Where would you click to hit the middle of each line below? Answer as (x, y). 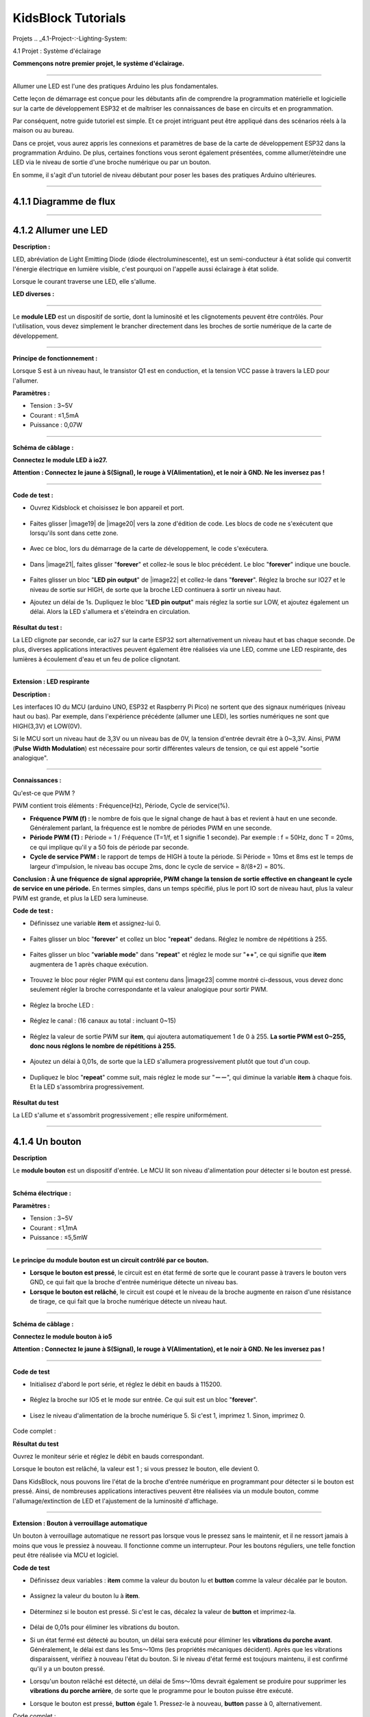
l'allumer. (26, 380)
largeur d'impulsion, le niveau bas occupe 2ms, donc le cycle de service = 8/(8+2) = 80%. (158, 866)
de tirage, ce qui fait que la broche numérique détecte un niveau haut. (128, 1301)
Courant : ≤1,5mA (54, 415)
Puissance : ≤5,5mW (59, 1238)
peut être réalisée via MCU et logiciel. (66, 1555)
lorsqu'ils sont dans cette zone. (74, 533)
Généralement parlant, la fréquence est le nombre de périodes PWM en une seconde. (151, 828)
